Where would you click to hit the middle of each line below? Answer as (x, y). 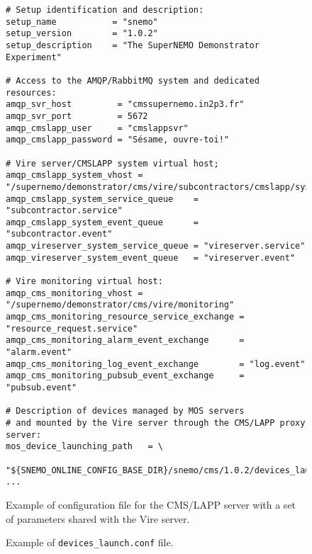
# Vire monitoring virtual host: (84, 282)
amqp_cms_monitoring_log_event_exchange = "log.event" (156, 364)
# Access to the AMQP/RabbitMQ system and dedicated (133, 80)
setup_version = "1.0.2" (82, 34)
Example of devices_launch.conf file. (90, 542)
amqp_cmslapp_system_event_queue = (102, 222)
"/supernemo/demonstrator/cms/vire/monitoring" (120, 305)
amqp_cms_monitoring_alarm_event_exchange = (125, 340)
